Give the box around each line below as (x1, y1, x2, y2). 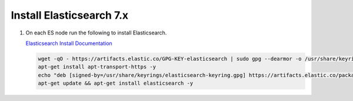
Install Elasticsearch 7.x (11, 9, 129, 22)
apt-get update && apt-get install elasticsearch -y (38, 80, 194, 87)
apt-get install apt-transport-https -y (38, 64, 156, 70)
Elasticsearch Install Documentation (25, 40, 113, 47)
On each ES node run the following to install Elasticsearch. (25, 29, 167, 36)
